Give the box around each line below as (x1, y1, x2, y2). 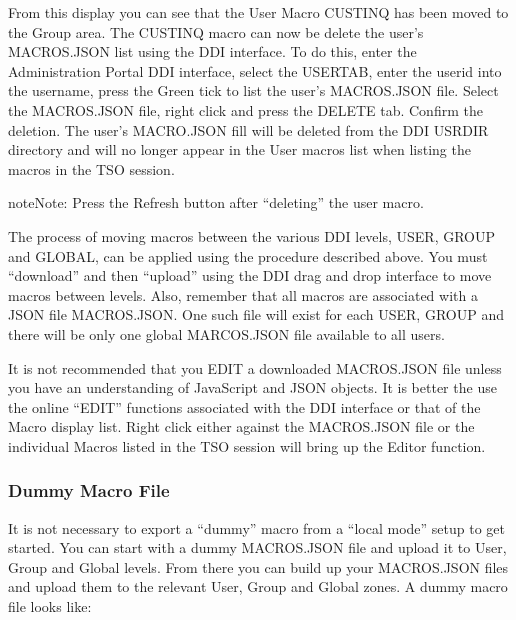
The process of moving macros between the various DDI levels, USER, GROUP (8, 225, 496, 246)
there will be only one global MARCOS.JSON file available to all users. (8, 323, 445, 344)
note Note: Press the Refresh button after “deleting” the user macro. (8, 192, 424, 213)
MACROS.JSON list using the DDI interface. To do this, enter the (8, 41, 417, 62)
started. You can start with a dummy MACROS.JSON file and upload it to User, (8, 537, 507, 558)
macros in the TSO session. (8, 158, 175, 179)
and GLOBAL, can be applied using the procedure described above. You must (8, 245, 488, 266)
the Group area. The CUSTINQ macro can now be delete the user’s (8, 21, 424, 42)
